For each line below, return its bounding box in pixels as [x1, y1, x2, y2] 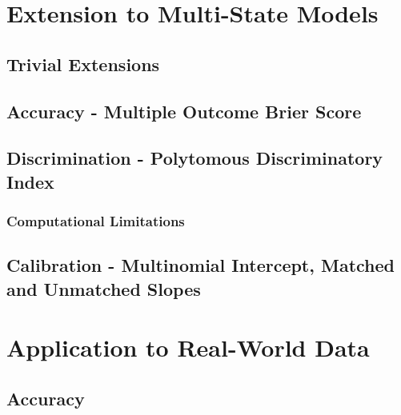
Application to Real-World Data [6, 331, 370, 364]
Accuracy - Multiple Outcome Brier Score [6, 98, 362, 123]
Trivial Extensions [6, 51, 160, 76]
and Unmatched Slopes [6, 276, 201, 301]
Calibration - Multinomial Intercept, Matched [6, 253, 395, 277]
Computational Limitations [6, 211, 185, 231]
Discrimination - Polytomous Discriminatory [6, 146, 383, 170]
